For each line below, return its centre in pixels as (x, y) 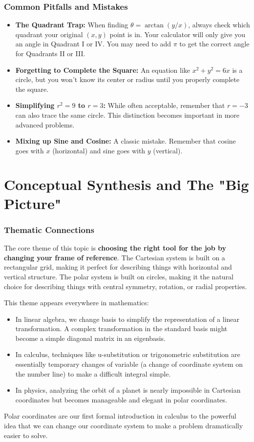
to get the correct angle (214, 44)
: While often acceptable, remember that (164, 105)
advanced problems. (45, 124)
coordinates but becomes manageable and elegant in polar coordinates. (121, 399)
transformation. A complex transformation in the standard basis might (121, 328)
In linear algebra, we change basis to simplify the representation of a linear (127, 319)
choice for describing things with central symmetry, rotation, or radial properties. (126, 286)
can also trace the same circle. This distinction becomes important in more (127, 115)
